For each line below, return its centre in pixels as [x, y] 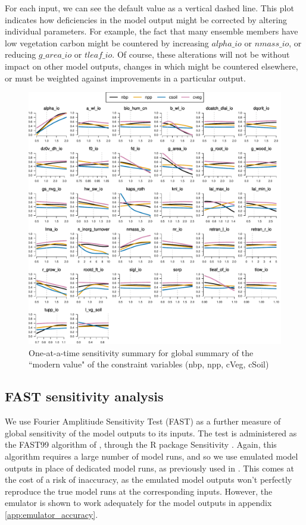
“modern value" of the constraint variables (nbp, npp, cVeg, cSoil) [149, 364]
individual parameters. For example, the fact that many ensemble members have [152, 31]
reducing [21, 54]
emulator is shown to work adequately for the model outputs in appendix [138, 503]
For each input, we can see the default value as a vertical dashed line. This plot [149, 8]
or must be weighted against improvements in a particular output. [125, 78]
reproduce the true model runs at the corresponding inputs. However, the [139, 491]
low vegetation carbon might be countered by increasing [107, 43]
